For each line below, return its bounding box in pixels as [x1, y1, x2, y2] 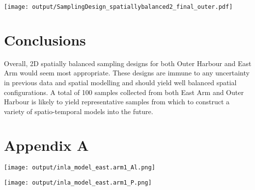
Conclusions [4, 29, 86, 49]
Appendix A [4, 135, 89, 155]
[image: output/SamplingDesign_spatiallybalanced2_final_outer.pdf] [4, 3, 233, 10]
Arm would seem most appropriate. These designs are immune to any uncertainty [4, 68, 250, 78]
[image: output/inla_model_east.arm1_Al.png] [4, 164, 155, 171]
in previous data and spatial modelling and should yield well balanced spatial [4, 77, 237, 87]
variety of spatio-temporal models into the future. [4, 106, 153, 116]
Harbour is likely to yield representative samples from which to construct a [4, 96, 230, 107]
